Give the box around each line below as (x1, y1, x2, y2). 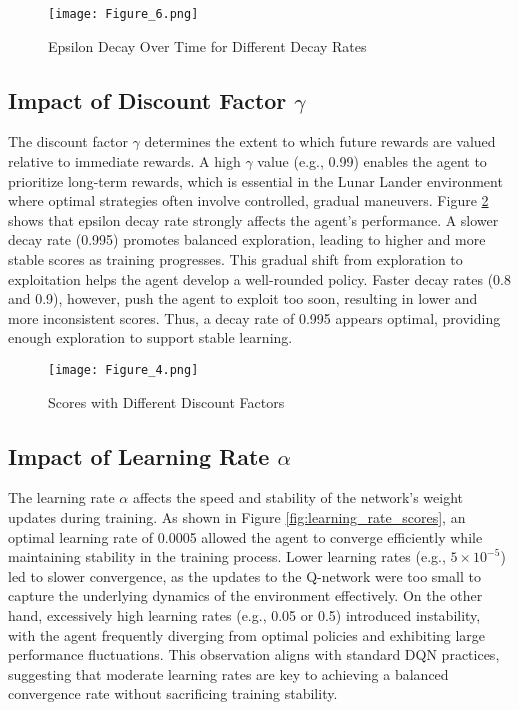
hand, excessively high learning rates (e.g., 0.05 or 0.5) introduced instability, (8, 605, 481, 625)
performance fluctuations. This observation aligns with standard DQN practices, (8, 644, 500, 665)
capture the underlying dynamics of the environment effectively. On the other (8, 585, 483, 606)
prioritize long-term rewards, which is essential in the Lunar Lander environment (8, 170, 503, 191)
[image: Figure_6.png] (48, 7, 199, 21)
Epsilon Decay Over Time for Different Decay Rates (48, 35, 367, 56)
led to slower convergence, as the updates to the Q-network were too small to (8, 565, 481, 586)
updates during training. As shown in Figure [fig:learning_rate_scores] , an (8, 507, 466, 528)
